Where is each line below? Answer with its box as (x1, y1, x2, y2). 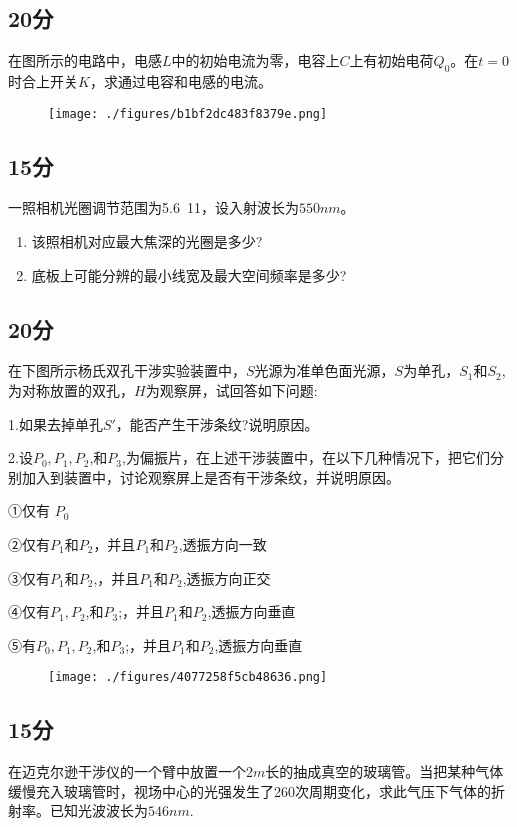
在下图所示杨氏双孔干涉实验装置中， (8, 360, 246, 381)
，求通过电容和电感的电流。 (89, 71, 272, 91)
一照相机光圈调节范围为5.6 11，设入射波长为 (8, 197, 299, 218)
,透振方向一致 (178, 534, 267, 554)
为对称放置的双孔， (8, 380, 134, 401)
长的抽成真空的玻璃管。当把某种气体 (265, 761, 504, 782)
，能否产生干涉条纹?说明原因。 (115, 413, 319, 434)
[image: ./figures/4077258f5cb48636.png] (48, 670, 328, 685)
